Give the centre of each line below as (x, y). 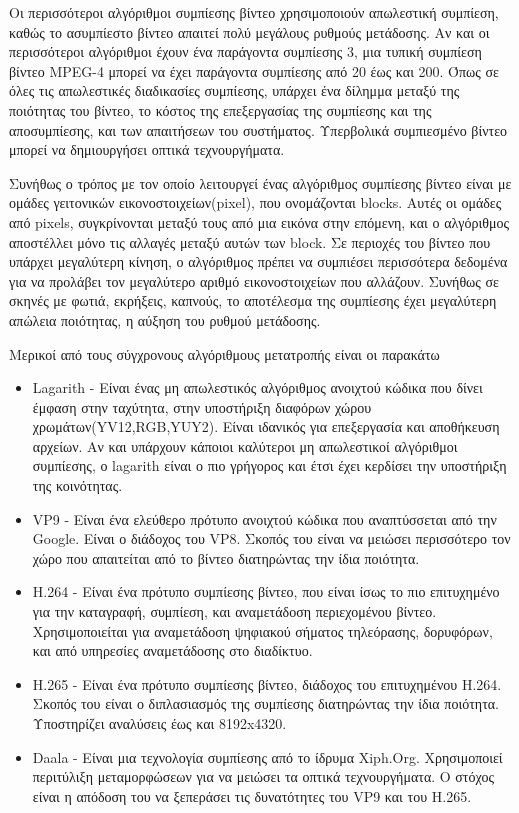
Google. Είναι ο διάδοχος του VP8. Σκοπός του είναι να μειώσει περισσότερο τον (271, 538)
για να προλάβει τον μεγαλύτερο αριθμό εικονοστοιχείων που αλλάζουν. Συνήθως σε (254, 280)
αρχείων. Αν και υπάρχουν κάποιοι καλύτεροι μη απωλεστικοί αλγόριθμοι (245, 445)
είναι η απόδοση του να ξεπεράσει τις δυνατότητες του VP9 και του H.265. (252, 795)
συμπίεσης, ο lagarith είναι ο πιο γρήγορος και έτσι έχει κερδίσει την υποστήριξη (269, 465)
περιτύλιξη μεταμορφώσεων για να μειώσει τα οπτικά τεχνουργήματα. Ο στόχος (263, 776)
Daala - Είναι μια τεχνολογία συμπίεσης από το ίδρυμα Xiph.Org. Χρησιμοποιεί (267, 756)
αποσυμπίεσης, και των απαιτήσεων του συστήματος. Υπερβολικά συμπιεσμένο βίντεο (258, 129)
